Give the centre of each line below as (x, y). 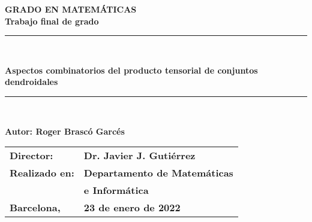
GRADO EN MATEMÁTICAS (71, 9)
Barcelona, (35, 208)
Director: (31, 156)
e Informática (116, 190)
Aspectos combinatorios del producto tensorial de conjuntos (131, 70)
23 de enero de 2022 (132, 208)
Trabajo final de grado (52, 21)
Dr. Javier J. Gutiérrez (139, 156)
